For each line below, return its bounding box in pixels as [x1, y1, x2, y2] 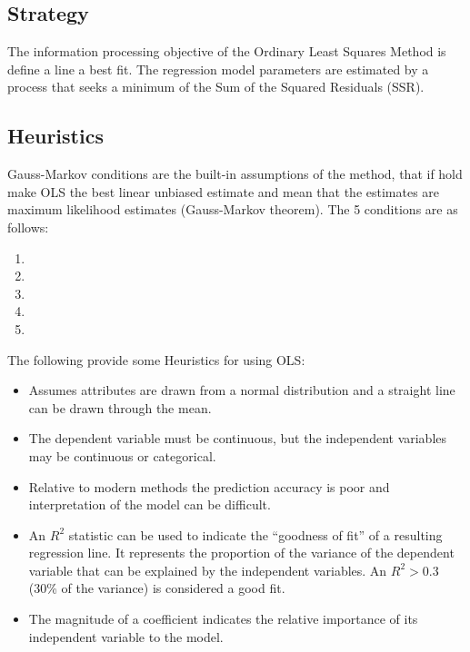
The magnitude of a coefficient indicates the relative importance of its [28, 609, 418, 628]
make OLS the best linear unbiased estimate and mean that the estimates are [7, 182, 440, 201]
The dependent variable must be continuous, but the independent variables [28, 429, 447, 448]
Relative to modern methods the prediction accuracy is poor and [28, 477, 390, 496]
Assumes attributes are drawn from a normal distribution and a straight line [28, 380, 455, 400]
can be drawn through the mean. [28, 398, 212, 417]
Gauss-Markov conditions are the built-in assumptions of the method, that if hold [7, 164, 463, 183]
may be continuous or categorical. [28, 446, 216, 465]
